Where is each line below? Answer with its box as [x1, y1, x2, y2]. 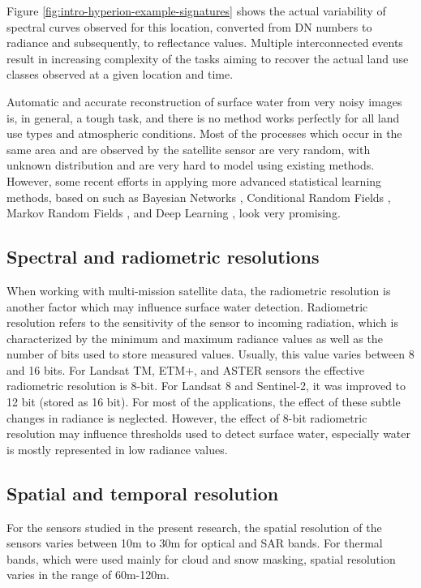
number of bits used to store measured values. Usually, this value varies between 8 [6, 346, 415, 363]
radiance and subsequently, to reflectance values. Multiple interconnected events [6, 34, 403, 51]
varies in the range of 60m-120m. [6, 566, 170, 583]
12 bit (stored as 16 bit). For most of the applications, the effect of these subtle [6, 393, 401, 410]
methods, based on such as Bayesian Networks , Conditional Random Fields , [6, 188, 391, 205]
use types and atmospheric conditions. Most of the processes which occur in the [6, 125, 402, 142]
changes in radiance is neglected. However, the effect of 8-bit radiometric [6, 409, 367, 426]
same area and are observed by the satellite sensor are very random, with [6, 140, 371, 157]
